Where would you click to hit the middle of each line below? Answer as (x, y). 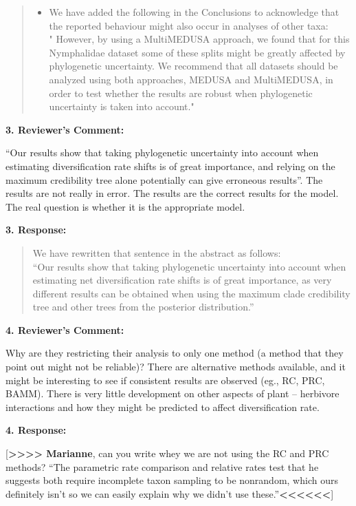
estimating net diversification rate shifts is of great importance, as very (182, 280)
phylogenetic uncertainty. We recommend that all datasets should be (193, 66)
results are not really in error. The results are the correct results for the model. (172, 193)
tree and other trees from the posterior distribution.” (143, 307)
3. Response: (36, 230)
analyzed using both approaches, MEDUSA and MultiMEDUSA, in (191, 79)
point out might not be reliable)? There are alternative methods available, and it (176, 367)
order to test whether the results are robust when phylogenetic (181, 93)
